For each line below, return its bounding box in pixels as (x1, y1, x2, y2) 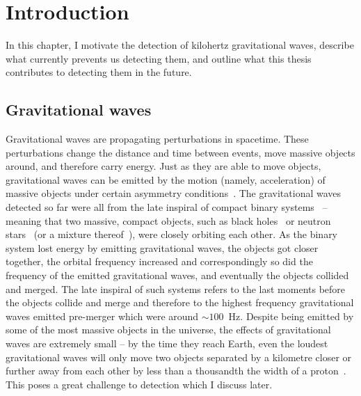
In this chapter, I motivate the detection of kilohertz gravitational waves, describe (6, 38, 354, 52)
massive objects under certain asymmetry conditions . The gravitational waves (6, 186, 342, 200)
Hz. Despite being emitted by (228, 308, 354, 323)
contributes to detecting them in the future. (6, 65, 192, 79)
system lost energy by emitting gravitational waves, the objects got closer (6, 240, 319, 255)
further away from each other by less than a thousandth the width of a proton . (6, 363, 346, 378)
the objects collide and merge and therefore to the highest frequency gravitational (6, 295, 354, 310)
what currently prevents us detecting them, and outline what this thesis (6, 51, 312, 65)
